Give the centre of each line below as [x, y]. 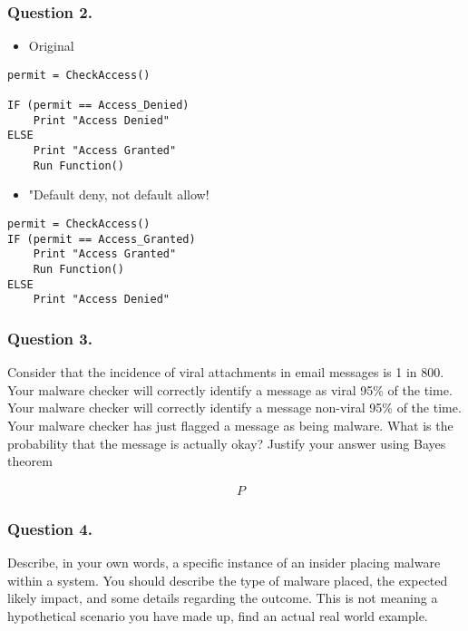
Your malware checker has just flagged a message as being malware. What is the [230, 425]
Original [51, 46]
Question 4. [50, 528]
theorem [30, 461]
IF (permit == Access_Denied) [98, 106]
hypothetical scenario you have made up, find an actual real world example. [218, 615]
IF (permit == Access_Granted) [102, 239]
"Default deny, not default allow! [119, 194]
